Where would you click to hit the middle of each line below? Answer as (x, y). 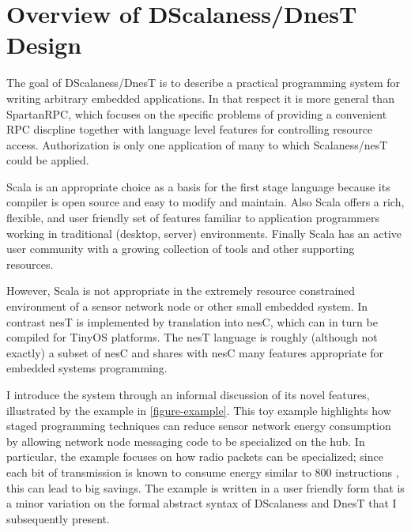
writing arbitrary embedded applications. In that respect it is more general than (200, 98)
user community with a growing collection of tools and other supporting (181, 249)
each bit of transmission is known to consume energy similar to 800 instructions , (203, 472)
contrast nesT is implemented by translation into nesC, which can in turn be (192, 321)
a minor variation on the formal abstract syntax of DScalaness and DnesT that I (202, 503)
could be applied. (48, 160)
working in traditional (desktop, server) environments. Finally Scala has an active (204, 233)
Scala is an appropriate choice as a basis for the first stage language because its (198, 186)
